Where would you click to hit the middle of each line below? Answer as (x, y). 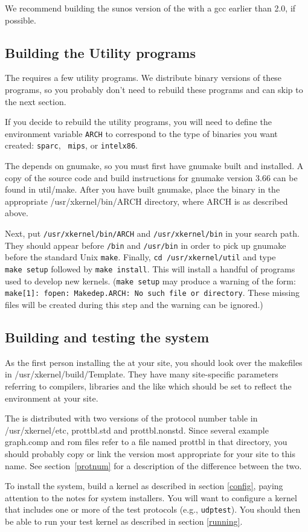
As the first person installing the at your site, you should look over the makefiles (154, 362)
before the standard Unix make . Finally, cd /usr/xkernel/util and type (140, 257)
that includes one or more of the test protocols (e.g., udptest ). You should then (153, 509)
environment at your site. (52, 398)
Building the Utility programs (101, 52)
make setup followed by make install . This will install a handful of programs (150, 269)
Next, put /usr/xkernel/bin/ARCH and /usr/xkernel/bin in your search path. (152, 233)
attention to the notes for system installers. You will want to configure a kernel (151, 497)
